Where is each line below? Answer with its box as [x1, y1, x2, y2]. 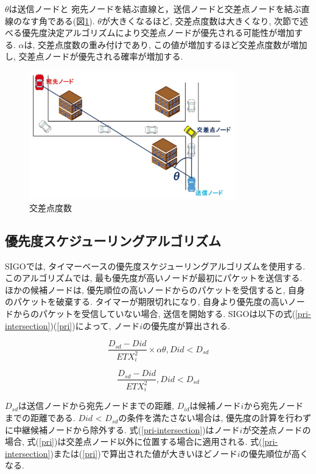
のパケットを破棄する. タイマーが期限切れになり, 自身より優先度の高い [5, 295, 288, 308]
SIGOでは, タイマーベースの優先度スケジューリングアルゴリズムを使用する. [5, 259, 306, 272]
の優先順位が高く [240, 447, 309, 459]
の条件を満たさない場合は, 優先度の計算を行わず [118, 411, 312, 424]
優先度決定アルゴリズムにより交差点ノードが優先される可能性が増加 [21, 26, 295, 39]
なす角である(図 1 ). [21, 14, 95, 27]
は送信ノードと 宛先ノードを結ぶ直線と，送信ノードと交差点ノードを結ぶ [9, 2, 301, 15]
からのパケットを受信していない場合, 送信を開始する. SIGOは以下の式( [13, 307, 295, 319]
